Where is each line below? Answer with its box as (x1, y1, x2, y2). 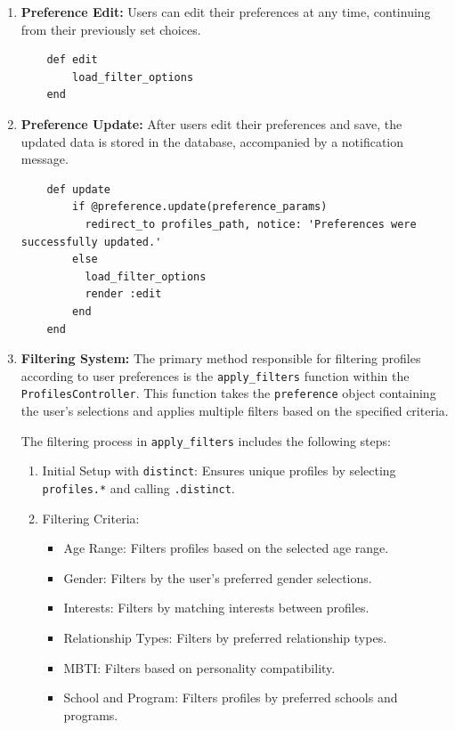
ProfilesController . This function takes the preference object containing (20, 384, 436, 402)
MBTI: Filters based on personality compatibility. (63, 658, 336, 677)
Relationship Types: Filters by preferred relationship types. (63, 628, 387, 646)
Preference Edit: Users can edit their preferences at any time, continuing (20, 3, 431, 20)
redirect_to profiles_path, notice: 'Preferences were (85, 217, 417, 231)
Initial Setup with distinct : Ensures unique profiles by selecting (42, 461, 396, 480)
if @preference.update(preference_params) (72, 200, 328, 214)
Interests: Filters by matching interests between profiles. (63, 598, 370, 617)
